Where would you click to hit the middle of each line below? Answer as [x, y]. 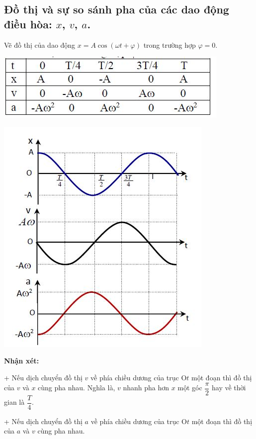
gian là [14, 402]
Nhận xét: [22, 361]
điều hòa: [28, 24]
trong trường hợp [170, 44]
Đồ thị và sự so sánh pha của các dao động [117, 9]
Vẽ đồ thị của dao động [40, 44]
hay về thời [229, 388]
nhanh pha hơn [146, 388]
